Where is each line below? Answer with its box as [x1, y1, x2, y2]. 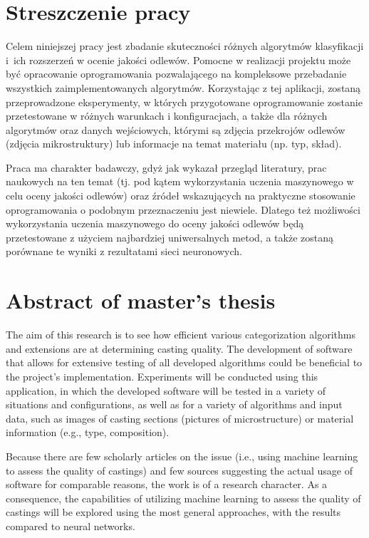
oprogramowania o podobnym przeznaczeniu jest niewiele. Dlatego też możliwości [6, 202, 360, 217]
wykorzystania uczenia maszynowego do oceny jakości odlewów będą [6, 216, 304, 231]
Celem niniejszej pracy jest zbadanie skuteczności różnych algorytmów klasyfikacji [6, 38, 364, 53]
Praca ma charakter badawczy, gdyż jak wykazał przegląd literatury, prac [6, 160, 327, 175]
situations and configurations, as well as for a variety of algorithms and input [6, 397, 343, 412]
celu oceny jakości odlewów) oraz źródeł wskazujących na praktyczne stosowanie [6, 188, 355, 203]
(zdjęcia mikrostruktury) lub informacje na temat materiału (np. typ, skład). [6, 136, 342, 151]
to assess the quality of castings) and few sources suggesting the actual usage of [6, 462, 353, 477]
